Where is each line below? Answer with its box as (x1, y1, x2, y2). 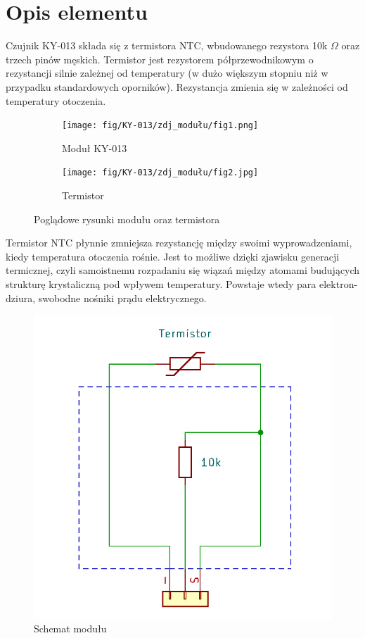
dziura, (6, 290, 36, 305)
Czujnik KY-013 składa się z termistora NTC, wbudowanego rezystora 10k (6, 38, 328, 53)
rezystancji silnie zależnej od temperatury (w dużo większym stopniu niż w (6, 65, 328, 80)
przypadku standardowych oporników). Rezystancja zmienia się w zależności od (6, 79, 348, 94)
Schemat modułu (34, 621, 107, 636)
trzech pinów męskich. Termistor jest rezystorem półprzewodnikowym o (6, 51, 314, 66)
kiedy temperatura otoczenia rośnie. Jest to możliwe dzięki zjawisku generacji (6, 249, 340, 263)
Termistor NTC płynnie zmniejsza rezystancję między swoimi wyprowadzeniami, (6, 235, 352, 250)
